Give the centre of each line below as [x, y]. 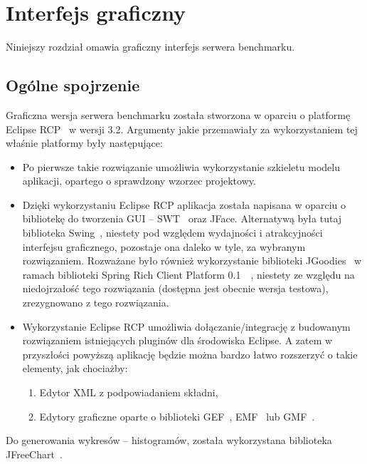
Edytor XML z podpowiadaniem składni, [129, 392]
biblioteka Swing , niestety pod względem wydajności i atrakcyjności [172, 233]
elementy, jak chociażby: [75, 368]
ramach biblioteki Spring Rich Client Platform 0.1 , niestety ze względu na [188, 274]
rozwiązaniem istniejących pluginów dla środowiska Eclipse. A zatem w [177, 340]
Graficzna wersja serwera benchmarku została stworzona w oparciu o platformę [178, 114]
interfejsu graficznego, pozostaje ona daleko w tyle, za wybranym [164, 246]
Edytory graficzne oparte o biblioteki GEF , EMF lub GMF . [177, 416]
